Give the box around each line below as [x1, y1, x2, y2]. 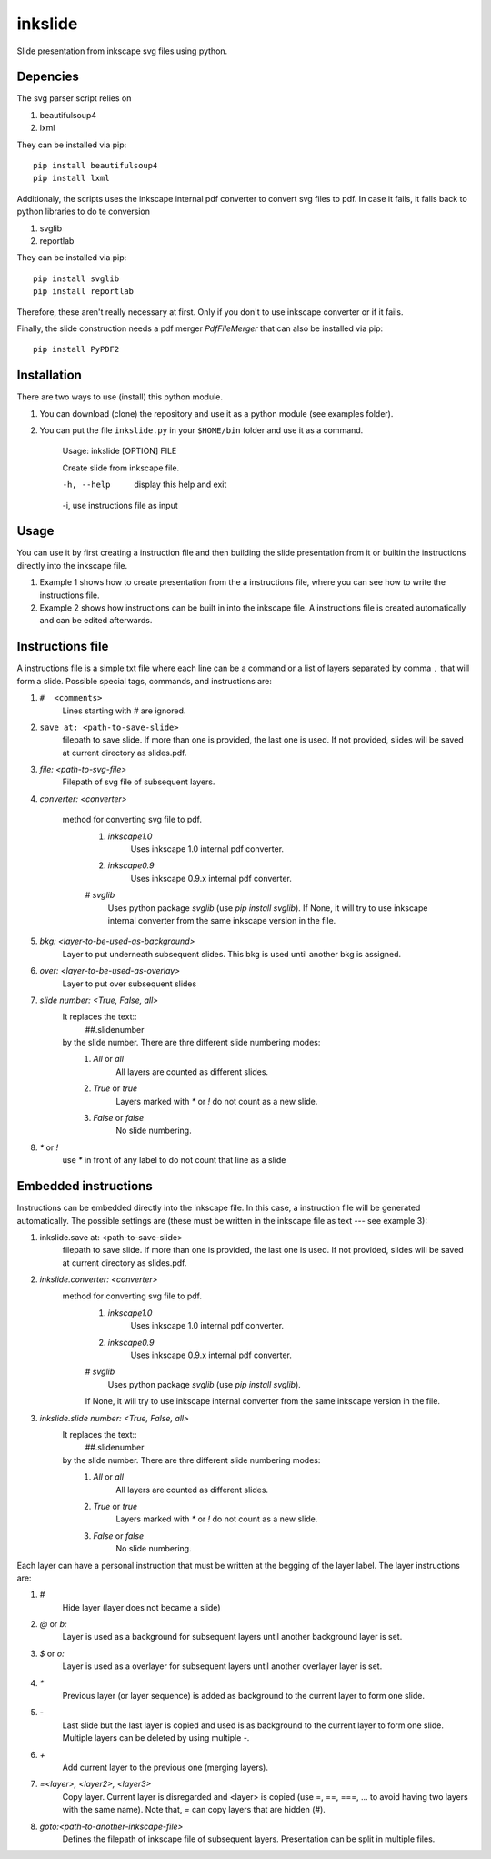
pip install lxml [33, 173, 110, 184]
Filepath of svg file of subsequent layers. [62, 776, 215, 787]
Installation [16, 368, 82, 383]
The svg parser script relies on [16, 93, 132, 104]
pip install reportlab [33, 287, 135, 297]
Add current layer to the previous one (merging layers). [62, 1762, 268, 1773]
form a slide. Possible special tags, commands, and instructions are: [16, 675, 273, 686]
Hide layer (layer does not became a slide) [62, 1601, 221, 1612]
